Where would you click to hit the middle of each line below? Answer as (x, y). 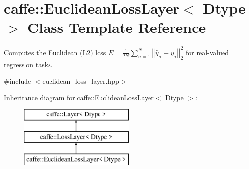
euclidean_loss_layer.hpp (81, 81)
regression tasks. (28, 64)
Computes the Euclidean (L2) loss (55, 52)
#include (18, 81)
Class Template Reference (117, 27)
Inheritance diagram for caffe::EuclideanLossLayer (79, 97)
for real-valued (208, 52)
